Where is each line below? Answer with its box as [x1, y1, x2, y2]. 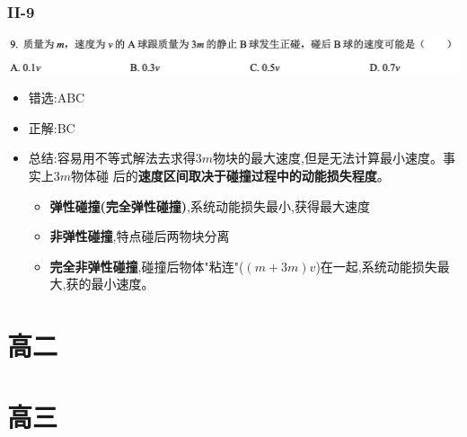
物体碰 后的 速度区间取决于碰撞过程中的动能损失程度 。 [71, 165, 390, 184]
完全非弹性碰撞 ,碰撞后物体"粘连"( [49, 256, 244, 275]
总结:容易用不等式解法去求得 [28, 148, 196, 167]
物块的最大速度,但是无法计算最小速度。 [213, 148, 443, 167]
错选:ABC [28, 88, 85, 107]
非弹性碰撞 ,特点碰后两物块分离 [49, 227, 230, 245]
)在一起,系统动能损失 [315, 256, 437, 275]
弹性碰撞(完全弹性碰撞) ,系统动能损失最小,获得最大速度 [49, 196, 370, 215]
